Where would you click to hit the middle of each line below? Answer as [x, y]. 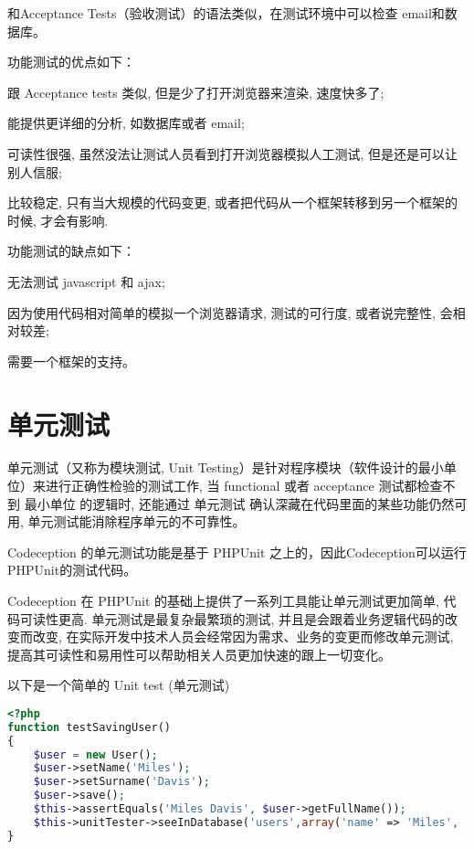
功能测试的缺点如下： [71, 251]
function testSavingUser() [89, 727]
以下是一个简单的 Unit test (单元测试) [119, 685]
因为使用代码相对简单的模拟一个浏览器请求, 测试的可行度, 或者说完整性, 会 [230, 312]
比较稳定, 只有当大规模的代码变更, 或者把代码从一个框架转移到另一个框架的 [233, 202]
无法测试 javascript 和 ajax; [86, 281]
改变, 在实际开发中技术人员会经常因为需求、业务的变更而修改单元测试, [243, 637]
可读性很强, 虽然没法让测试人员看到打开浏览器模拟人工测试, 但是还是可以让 [233, 153]
